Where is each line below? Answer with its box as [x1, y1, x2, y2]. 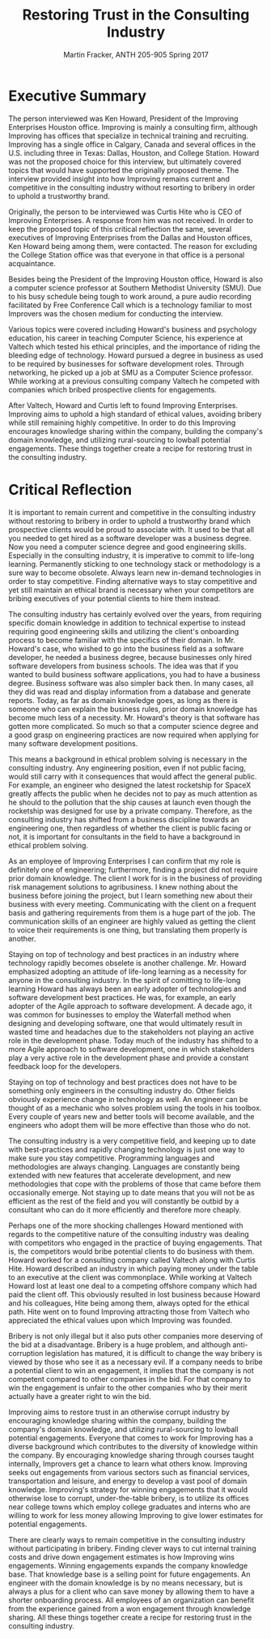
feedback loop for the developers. [8, 1061, 122, 1071]
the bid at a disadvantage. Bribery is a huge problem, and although [8, 1340, 231, 1349]
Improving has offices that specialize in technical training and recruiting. [8, 131, 249, 140]
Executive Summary [8, 87, 147, 105]
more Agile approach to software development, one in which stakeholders [8, 1044, 255, 1053]
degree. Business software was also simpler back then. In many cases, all [8, 678, 254, 688]
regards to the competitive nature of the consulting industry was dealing [8, 1229, 249, 1238]
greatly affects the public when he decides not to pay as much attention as [8, 788, 257, 798]
